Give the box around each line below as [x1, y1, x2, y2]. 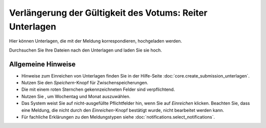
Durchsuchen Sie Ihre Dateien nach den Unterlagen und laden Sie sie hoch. [9, 47, 162, 53]
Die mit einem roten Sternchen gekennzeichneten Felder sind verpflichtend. [21, 86, 175, 93]
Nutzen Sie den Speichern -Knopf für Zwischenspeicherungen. [21, 80, 149, 86]
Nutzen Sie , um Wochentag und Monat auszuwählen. [21, 93, 131, 99]
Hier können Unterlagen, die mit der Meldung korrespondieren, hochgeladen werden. [9, 38, 182, 44]
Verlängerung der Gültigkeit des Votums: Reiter [9, 7, 208, 18]
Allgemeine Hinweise [9, 60, 76, 68]
